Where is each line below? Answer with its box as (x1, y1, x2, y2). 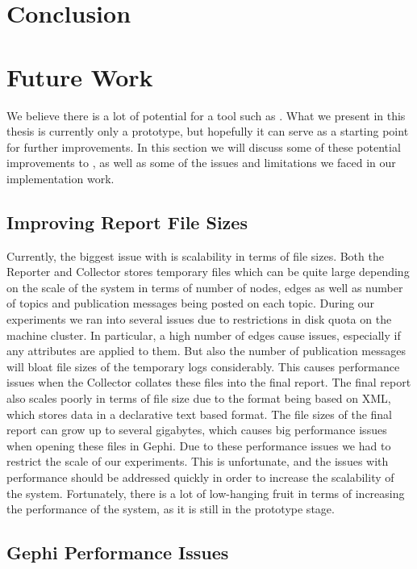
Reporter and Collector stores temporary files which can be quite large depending (6, 263, 410, 280)
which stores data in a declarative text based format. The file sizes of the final (6, 405, 393, 422)
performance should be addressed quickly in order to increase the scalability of (6, 468, 394, 485)
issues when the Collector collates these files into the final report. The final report (6, 374, 411, 391)
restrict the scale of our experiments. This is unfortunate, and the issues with (6, 453, 389, 470)
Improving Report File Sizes (6, 209, 248, 234)
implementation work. (6, 169, 115, 186)
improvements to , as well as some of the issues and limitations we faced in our (6, 154, 396, 171)
